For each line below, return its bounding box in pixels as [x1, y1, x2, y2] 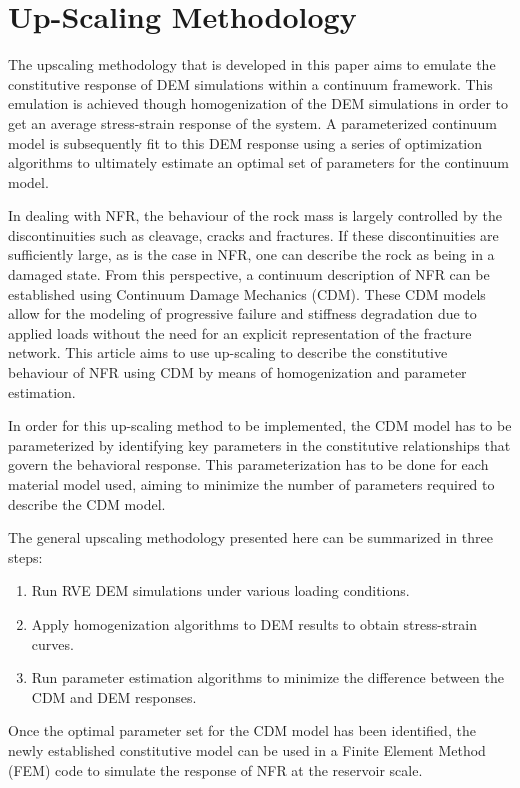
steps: [8, 546, 43, 567]
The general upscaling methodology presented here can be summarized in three [8, 527, 493, 548]
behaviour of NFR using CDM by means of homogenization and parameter [8, 362, 467, 383]
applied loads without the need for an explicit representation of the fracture [8, 322, 472, 343]
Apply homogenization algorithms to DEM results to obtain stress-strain [31, 613, 478, 634]
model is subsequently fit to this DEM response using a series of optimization [8, 132, 483, 153]
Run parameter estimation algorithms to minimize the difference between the [31, 667, 504, 688]
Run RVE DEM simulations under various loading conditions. [31, 580, 410, 601]
